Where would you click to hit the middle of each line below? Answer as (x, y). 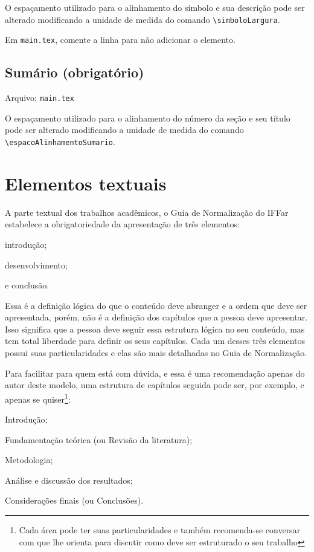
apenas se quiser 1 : (38, 398)
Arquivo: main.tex (40, 98)
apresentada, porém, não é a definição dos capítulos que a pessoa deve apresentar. (156, 317)
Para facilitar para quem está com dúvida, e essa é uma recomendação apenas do (155, 373)
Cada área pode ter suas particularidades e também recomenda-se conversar (160, 530)
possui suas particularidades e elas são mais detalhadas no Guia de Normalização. (156, 353)
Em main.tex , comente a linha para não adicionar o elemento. (120, 40)
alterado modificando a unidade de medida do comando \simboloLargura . (143, 19)
